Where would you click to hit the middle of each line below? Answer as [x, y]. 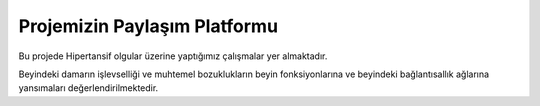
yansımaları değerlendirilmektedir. [88, 88]
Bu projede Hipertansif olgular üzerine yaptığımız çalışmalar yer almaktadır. [173, 56]
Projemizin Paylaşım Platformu [148, 26]
